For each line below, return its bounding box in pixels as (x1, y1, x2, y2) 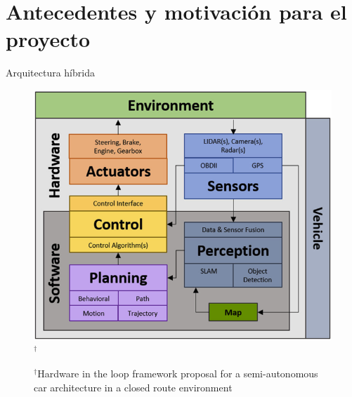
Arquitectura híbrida (6, 65, 95, 80)
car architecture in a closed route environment (34, 379, 233, 394)
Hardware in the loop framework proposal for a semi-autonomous (37, 366, 318, 381)
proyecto (6, 25, 91, 53)
